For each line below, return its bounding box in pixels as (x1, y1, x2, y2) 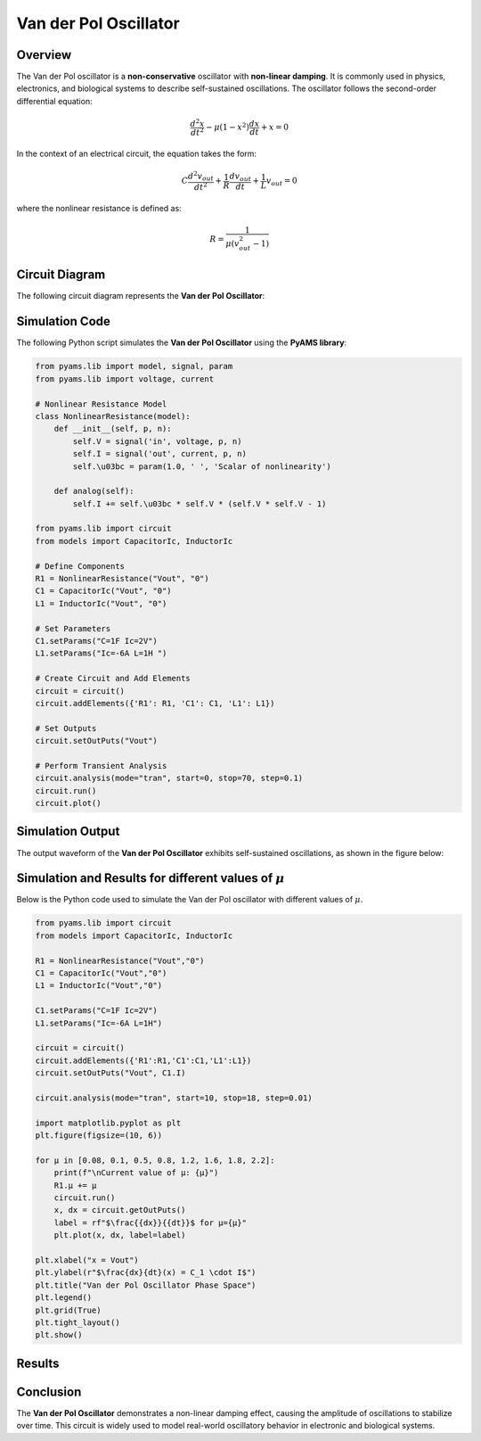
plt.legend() (35, 1293, 93, 1303)
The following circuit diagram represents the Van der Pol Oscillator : (16, 291, 265, 301)
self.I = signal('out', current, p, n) (72, 449, 247, 459)
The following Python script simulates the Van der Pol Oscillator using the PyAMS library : (16, 337, 347, 348)
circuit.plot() (35, 798, 102, 809)
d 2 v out (187, 169, 214, 183)
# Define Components (35, 561, 125, 571)
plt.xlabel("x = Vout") (35, 1255, 140, 1265)
